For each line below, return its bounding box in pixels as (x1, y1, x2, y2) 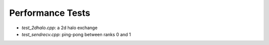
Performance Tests (9, 7, 91, 18)
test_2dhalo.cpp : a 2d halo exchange (21, 25, 98, 31)
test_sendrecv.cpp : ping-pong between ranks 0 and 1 (21, 31, 132, 37)
